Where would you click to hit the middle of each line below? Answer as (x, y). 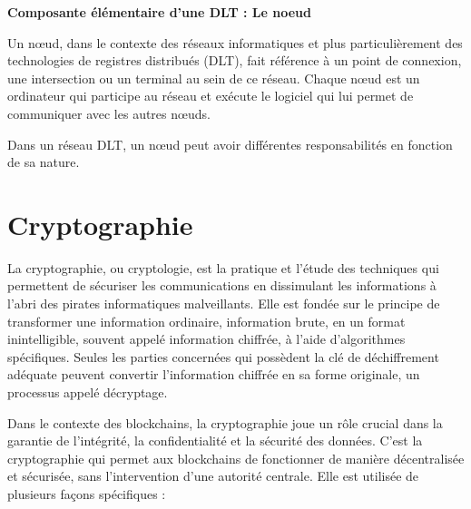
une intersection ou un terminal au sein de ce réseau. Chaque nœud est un (214, 78)
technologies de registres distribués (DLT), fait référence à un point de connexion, (235, 60)
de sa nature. (44, 162)
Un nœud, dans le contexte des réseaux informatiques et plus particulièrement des (235, 42)
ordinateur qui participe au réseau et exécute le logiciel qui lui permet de (211, 96)
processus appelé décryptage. (88, 392)
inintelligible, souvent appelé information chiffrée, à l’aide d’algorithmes (206, 339)
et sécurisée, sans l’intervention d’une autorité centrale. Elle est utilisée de (213, 476)
